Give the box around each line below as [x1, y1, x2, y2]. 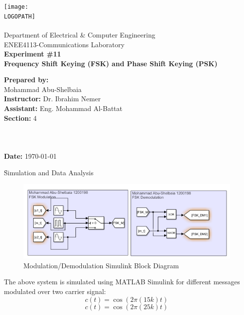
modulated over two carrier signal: [4, 286, 106, 296]
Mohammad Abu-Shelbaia [4, 84, 82, 94]
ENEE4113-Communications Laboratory [4, 39, 125, 49]
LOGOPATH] [4, 13, 36, 20]
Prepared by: [4, 74, 49, 85]
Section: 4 [4, 112, 37, 123]
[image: [4, 3, 29, 10]
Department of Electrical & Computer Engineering [4, 29, 155, 39]
